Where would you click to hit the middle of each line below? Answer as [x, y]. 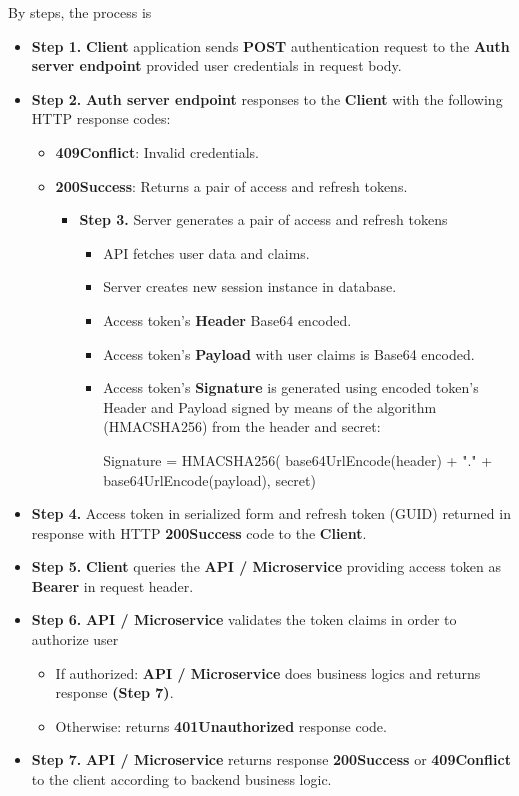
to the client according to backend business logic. [181, 779]
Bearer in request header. [112, 585]
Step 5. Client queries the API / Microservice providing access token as [266, 566]
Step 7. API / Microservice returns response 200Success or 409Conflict [271, 759]
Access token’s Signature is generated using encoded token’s [291, 387]
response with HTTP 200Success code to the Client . [199, 532]
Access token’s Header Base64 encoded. [227, 319]
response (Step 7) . [114, 692]
